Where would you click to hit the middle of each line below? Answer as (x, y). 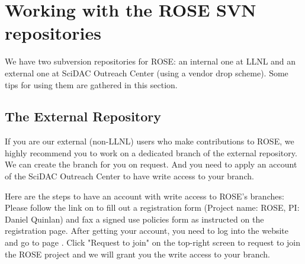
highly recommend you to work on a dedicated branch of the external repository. (151, 152)
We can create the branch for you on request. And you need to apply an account (151, 164)
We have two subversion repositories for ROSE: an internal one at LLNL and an (150, 61)
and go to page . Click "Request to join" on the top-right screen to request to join (153, 242)
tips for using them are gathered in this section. (91, 84)
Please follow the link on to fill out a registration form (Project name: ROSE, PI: (152, 207)
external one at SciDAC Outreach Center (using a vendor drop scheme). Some (147, 73)
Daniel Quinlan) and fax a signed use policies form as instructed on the (134, 219)
